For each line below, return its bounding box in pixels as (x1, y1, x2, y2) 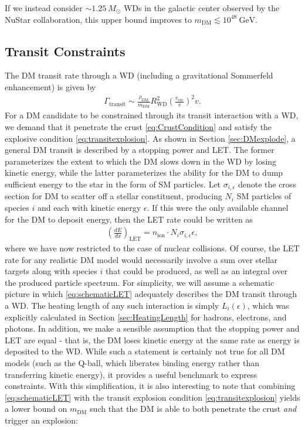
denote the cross (238, 178, 296, 190)
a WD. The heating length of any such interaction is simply (5, 299, 219, 311)
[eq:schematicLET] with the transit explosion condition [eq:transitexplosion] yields (5, 391, 300, 403)
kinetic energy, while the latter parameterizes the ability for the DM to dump (5, 166, 283, 179)
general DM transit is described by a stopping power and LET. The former (5, 144, 274, 156)
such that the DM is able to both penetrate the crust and (90, 402, 297, 415)
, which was (247, 299, 289, 311)
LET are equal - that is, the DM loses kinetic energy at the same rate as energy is (5, 333, 300, 346)
